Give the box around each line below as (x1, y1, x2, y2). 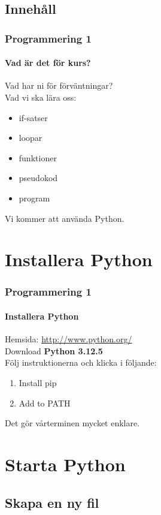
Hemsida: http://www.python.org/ (5, 333, 132, 345)
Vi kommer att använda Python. (5, 212, 124, 224)
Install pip (19, 376, 57, 388)
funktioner (19, 151, 57, 164)
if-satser (19, 111, 48, 124)
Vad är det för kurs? (5, 56, 91, 69)
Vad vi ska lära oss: (5, 91, 77, 104)
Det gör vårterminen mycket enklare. (5, 417, 140, 429)
